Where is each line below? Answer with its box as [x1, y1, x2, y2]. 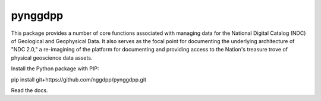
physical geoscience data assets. [11, 54, 93, 61]
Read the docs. [11, 86, 48, 94]
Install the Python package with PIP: [11, 65, 99, 72]
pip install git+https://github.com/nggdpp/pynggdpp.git [11, 76, 147, 83]
